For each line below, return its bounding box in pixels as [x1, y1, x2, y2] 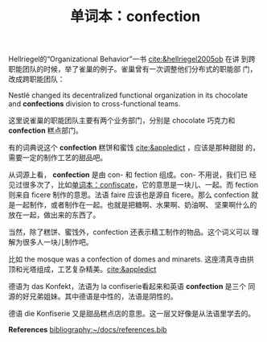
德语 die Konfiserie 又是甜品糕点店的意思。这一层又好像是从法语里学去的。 [8, 309, 256, 319]
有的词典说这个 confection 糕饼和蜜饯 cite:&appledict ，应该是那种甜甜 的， [8, 142, 260, 153]
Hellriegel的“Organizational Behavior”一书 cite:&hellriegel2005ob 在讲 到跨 [8, 54, 256, 64]
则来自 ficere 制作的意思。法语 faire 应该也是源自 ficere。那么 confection [8, 190, 250, 200]
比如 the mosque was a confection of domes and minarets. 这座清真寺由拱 [8, 254, 255, 264]
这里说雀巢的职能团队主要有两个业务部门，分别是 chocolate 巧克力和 [8, 116, 236, 126]
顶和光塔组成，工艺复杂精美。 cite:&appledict [8, 265, 157, 274]
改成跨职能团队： [8, 74, 65, 84]
